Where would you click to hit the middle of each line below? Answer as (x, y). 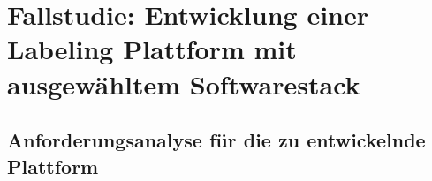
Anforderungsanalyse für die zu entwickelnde (216, 140)
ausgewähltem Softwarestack (184, 83)
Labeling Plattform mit (152, 49)
